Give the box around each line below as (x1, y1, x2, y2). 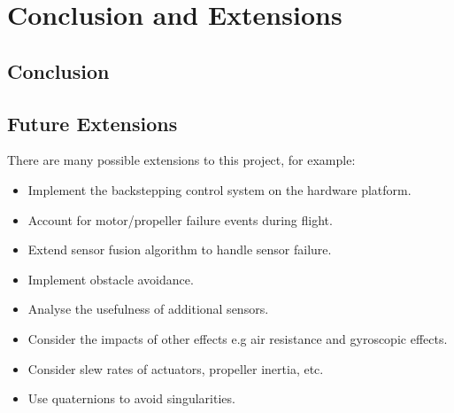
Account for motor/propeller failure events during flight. (27, 210, 333, 229)
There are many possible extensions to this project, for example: (7, 151, 356, 169)
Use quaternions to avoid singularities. (27, 389, 235, 408)
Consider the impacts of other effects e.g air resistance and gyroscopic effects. (27, 329, 448, 347)
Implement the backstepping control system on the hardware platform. (27, 180, 412, 199)
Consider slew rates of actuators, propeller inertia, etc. (27, 359, 324, 378)
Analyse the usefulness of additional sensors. (27, 300, 269, 318)
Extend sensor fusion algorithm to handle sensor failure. (27, 240, 332, 259)
